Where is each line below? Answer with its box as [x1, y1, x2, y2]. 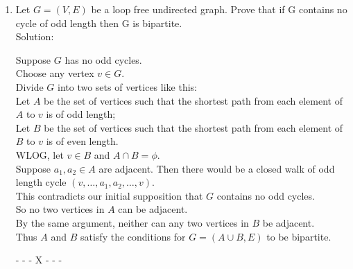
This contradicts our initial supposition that [15, 188, 203, 202]
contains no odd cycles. [216, 188, 315, 202]
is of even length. [46, 134, 119, 148]
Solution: [15, 29, 54, 44]
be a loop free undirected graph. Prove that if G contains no [91, 2, 347, 16]
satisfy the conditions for [80, 229, 186, 243]
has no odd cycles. [64, 52, 142, 67]
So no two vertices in [15, 202, 105, 216]
